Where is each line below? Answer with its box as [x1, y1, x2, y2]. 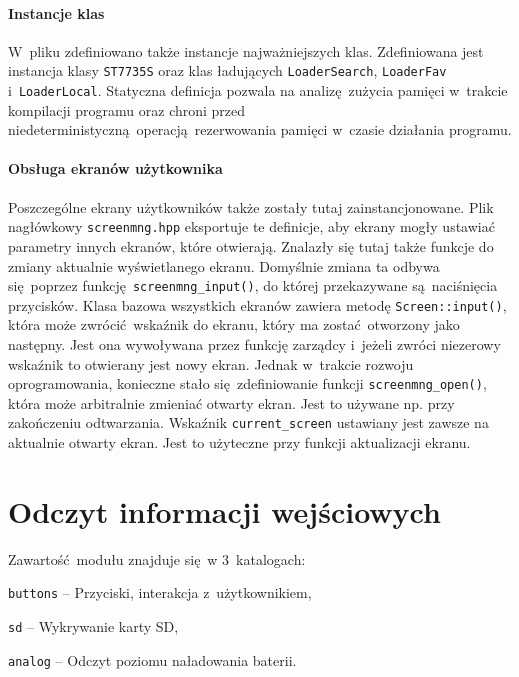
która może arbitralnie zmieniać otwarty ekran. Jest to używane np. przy [8, 392, 455, 413]
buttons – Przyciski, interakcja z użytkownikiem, [8, 582, 312, 603]
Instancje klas [8, 2, 105, 23]
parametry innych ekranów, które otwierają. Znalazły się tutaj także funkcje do [8, 235, 494, 256]
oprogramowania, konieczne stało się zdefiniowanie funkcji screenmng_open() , [8, 373, 487, 394]
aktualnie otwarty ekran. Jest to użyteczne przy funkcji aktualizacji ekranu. [8, 432, 471, 453]
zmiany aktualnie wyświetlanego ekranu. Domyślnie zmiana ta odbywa [8, 255, 440, 276]
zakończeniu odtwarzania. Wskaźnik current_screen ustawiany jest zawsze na [8, 412, 489, 433]
